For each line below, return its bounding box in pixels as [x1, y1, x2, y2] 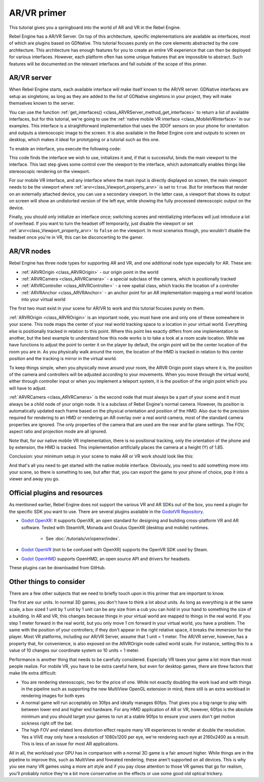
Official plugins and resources [9, 489, 103, 497]
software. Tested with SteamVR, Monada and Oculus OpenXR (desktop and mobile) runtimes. [21, 524, 209, 530]
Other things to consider [9, 577, 86, 586]
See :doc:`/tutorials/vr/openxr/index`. [45, 536, 120, 541]
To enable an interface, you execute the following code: [9, 146, 121, 151]
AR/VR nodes [9, 247, 51, 256]
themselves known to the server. [9, 100, 75, 106]
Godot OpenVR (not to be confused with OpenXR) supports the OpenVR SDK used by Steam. [21, 547, 208, 553]
